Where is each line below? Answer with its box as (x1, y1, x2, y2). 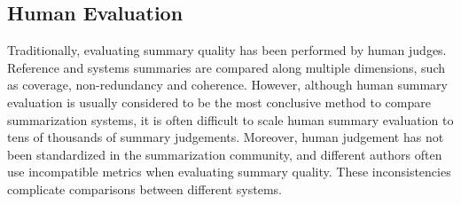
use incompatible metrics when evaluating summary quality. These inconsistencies (7, 162, 451, 181)
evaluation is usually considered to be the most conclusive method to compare (7, 92, 431, 111)
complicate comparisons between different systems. (7, 179, 282, 198)
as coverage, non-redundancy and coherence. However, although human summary (7, 75, 448, 94)
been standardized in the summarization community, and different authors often (7, 145, 442, 163)
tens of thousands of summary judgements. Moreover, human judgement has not (7, 128, 444, 146)
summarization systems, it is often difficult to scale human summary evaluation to (7, 110, 454, 129)
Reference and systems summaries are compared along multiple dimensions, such (7, 58, 446, 76)
